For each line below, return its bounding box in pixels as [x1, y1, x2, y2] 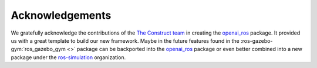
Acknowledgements [11, 9, 112, 22]
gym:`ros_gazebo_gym [11, 46, 66, 53]
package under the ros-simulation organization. [11, 53, 126, 61]
